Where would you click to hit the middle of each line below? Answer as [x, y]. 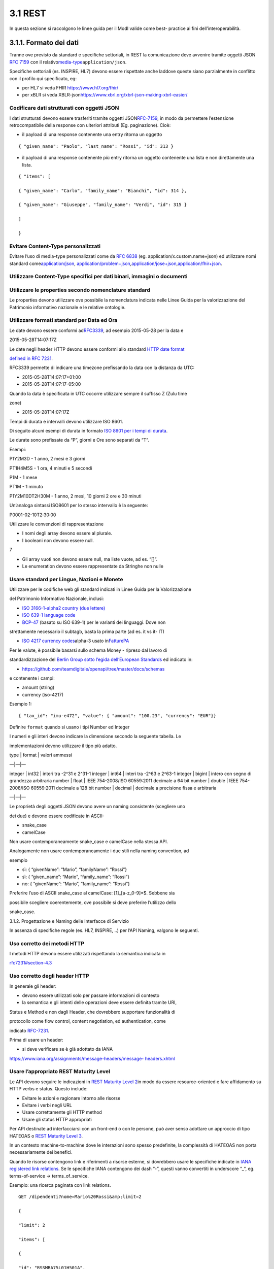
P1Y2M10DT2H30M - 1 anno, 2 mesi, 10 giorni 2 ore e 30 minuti [75, 496]
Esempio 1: [21, 704]
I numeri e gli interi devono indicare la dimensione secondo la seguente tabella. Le [95, 737]
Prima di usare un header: [36, 1040]
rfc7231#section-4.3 [31, 963]
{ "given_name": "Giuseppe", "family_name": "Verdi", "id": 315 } [103, 205]
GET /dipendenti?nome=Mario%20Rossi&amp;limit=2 [80, 1197]
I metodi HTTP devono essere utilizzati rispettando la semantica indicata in [88, 954]
